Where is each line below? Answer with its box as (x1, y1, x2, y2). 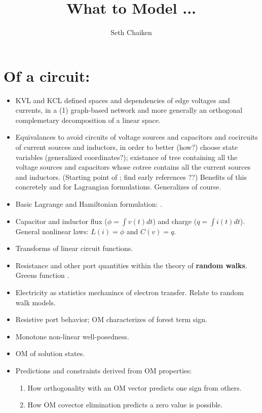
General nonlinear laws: (15, 226, 89, 236)
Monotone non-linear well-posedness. (15, 331, 129, 341)
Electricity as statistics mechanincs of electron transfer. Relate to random (15, 287, 244, 297)
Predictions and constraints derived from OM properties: (15, 365, 192, 375)
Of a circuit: (4, 65, 90, 86)
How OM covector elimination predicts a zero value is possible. (27, 399, 223, 410)
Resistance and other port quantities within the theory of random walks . (15, 260, 247, 270)
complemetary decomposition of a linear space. (15, 114, 161, 125)
